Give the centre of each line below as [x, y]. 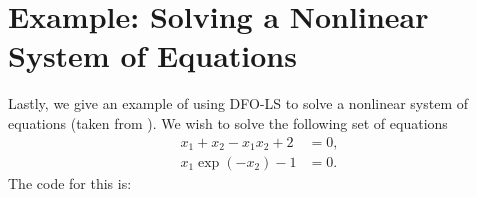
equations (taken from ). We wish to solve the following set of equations [228, 122]
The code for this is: [70, 183]
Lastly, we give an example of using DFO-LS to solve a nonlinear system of [238, 103]
